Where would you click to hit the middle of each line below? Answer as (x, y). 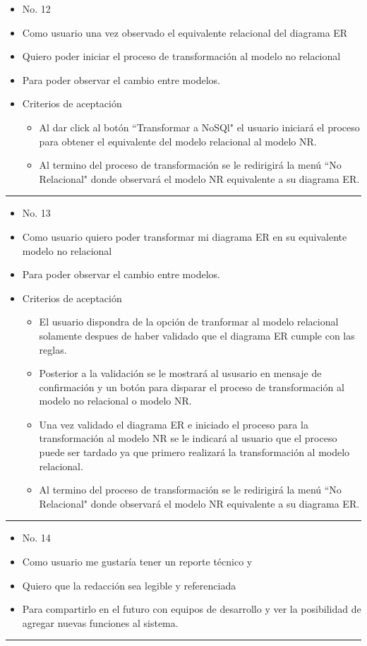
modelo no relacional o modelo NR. (115, 401)
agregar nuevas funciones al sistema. (100, 622)
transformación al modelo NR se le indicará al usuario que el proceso (188, 438)
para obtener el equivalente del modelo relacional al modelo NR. (178, 141)
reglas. (53, 349)
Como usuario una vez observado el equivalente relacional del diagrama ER (185, 32)
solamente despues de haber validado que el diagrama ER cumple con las (197, 335)
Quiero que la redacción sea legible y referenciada (129, 585)
